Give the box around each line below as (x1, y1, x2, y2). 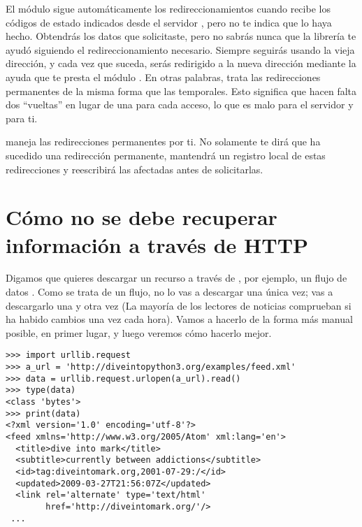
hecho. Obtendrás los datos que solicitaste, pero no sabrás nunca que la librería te (6, 29, 356, 43)
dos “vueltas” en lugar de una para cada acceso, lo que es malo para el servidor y (6, 97, 354, 112)
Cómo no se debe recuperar (6, 203, 277, 231)
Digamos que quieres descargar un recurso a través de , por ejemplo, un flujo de (6, 270, 347, 285)
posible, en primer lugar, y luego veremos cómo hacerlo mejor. (6, 325, 272, 340)
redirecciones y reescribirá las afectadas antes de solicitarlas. (6, 161, 263, 176)
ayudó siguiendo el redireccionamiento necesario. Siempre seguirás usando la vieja (6, 42, 355, 57)
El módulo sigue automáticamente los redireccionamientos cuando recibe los (6, 1, 331, 15)
